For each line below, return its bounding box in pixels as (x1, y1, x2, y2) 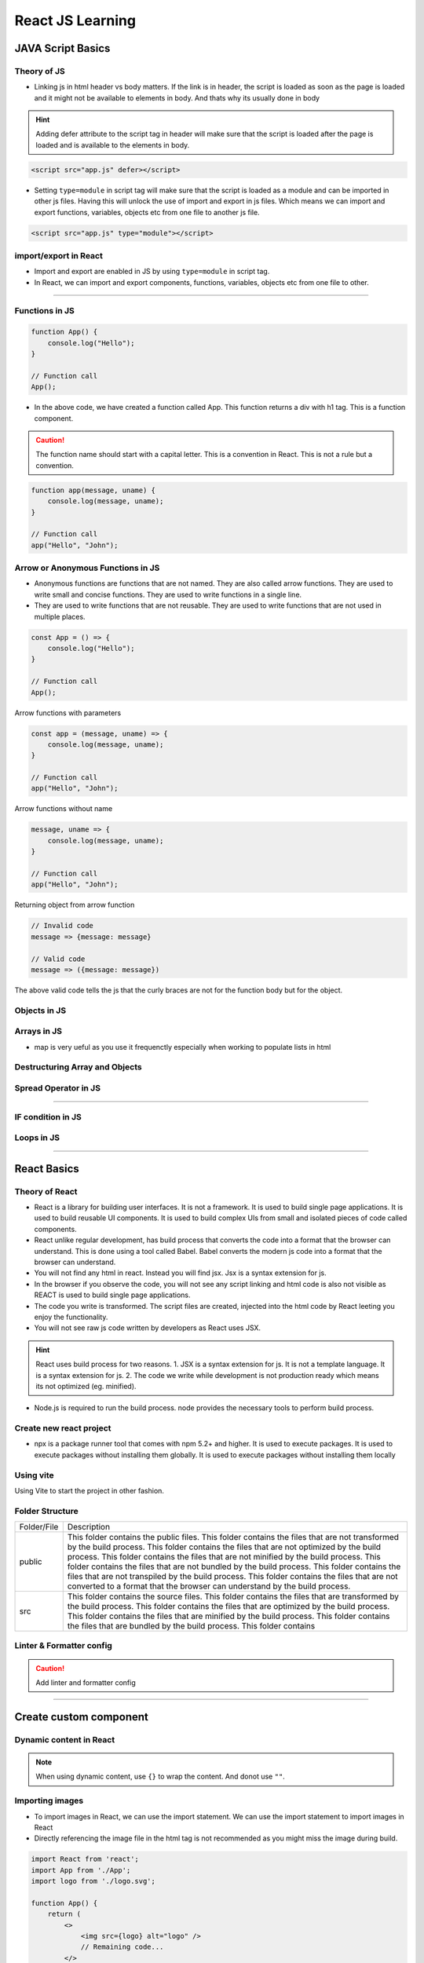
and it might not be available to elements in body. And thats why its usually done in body (34, 93, 320, 102)
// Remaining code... (80, 1943, 164, 1951)
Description (67, 1522, 110, 1533)
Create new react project (14, 1423, 111, 1434)
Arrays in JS (14, 1025, 63, 1036)
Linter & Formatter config (14, 1640, 113, 1651)
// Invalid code (31, 921, 94, 930)
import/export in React (14, 250, 104, 261)
